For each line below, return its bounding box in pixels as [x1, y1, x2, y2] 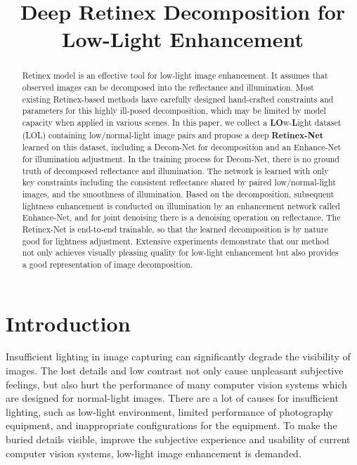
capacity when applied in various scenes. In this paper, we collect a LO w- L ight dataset [22, 116, 342, 129]
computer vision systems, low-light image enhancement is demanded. [6, 445, 301, 460]
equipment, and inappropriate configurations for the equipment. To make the [6, 418, 337, 433]
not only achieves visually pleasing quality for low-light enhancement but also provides [22, 247, 339, 258]
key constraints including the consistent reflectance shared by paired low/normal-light [22, 176, 336, 188]
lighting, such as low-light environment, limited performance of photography [6, 404, 334, 419]
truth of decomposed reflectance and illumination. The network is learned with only [22, 164, 329, 176]
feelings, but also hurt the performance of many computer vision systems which [6, 376, 347, 391]
